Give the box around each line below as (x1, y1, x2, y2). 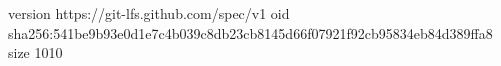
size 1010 (8, 42, 63, 63)
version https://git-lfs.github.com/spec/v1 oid (8, 3, 290, 23)
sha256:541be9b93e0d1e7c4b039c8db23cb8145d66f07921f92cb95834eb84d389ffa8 (8, 22, 493, 43)
